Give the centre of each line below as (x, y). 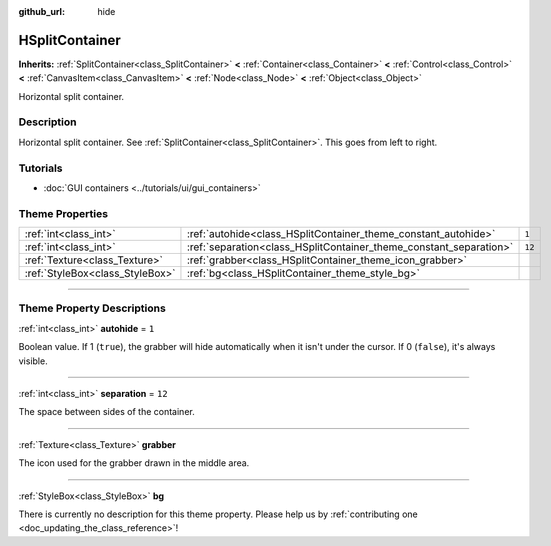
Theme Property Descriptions (92, 308)
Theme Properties (63, 213)
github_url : (41, 11)
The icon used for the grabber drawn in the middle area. (134, 463)
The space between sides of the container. (106, 412)
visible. (33, 361)
